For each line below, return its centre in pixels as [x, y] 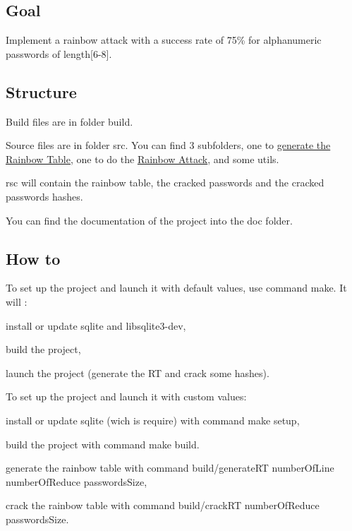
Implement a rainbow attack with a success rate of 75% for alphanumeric [164, 40]
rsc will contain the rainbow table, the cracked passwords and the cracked [165, 183]
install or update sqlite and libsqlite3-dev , [96, 325]
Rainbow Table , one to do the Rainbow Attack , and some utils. [142, 159]
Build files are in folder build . [69, 121]
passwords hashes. [44, 196]
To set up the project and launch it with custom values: [126, 396]
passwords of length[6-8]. [59, 53]
